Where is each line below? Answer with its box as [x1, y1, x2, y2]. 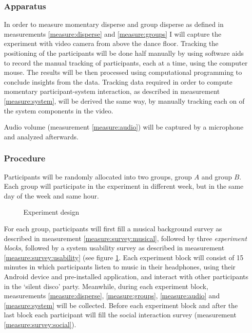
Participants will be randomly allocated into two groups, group [4, 171, 192, 181]
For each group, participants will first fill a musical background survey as [4, 223, 222, 233]
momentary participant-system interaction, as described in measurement [4, 86, 220, 96]
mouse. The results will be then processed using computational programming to [4, 67, 242, 77]
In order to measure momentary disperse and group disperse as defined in [4, 19, 224, 29]
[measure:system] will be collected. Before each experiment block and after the [4, 300, 238, 310]
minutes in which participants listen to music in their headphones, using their [4, 262, 236, 272]
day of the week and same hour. [4, 190, 99, 200]
